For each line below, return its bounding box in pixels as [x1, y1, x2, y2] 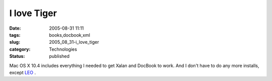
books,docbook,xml [49, 32, 90, 38]
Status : [9, 53, 25, 59]
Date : [9, 25, 21, 31]
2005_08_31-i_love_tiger [49, 39, 99, 45]
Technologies [49, 46, 78, 52]
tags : [9, 32, 21, 38]
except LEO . [9, 69, 36, 75]
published [49, 53, 70, 59]
